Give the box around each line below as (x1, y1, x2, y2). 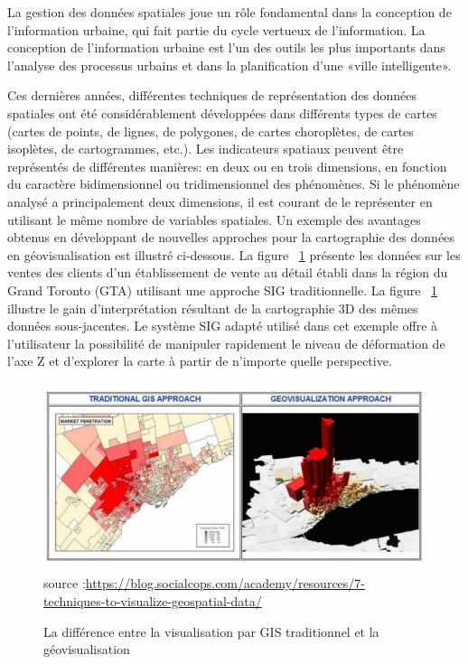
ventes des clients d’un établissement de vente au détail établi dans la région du (7, 263, 448, 282)
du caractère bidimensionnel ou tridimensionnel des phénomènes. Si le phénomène (7, 174, 460, 193)
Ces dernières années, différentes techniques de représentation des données (7, 86, 417, 105)
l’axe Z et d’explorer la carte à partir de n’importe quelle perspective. (7, 351, 392, 370)
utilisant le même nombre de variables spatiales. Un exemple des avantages (7, 210, 421, 229)
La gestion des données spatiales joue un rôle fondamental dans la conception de (7, 3, 452, 21)
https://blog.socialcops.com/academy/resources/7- (85, 574, 365, 593)
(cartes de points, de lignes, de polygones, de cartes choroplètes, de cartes (7, 121, 414, 140)
